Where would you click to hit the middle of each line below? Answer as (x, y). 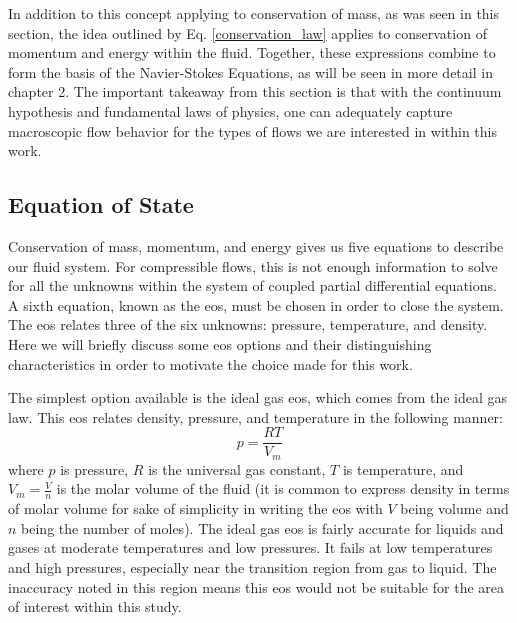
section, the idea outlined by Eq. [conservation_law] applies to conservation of (247, 32)
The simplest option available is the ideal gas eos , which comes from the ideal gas (258, 397)
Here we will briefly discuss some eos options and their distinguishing (220, 343)
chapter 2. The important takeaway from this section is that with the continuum (255, 91)
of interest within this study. (95, 606)
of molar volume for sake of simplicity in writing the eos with (195, 508)
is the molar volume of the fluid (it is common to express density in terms (283, 488)
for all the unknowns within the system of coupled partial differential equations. (252, 285)
